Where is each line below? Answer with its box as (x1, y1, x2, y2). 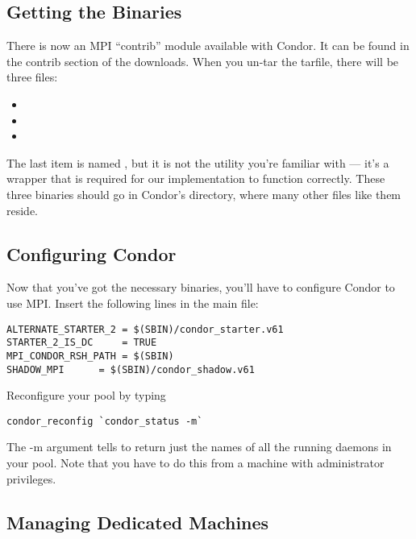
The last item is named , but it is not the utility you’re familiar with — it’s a (6, 154, 389, 171)
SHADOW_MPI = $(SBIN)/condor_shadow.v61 (6, 363, 255, 375)
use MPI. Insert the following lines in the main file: (6, 294, 259, 311)
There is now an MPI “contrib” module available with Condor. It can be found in (6, 37, 410, 54)
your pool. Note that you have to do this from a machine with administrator (6, 454, 385, 471)
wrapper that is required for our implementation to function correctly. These (6, 170, 385, 187)
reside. (6, 201, 39, 218)
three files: (6, 68, 58, 85)
